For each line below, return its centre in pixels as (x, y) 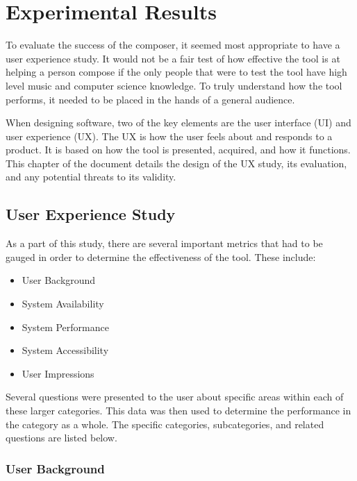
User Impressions (58, 373)
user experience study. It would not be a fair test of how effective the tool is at (173, 58)
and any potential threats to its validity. (91, 177)
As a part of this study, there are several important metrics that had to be (164, 243)
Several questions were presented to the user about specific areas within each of (175, 397)
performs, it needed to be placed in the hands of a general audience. (150, 99)
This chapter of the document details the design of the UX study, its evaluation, (176, 163)
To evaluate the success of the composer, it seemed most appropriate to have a (173, 45)
